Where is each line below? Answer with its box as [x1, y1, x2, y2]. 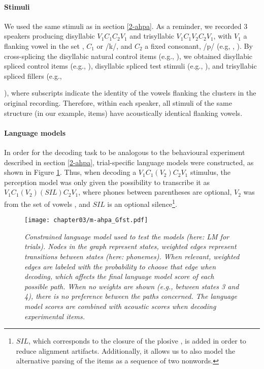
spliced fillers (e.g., [4, 70, 62, 81]
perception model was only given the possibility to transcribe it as [4, 176, 210, 187]
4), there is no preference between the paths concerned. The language [24, 291, 238, 301]
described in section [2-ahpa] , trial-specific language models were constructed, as [4, 157, 254, 167]
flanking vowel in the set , [4, 40, 84, 51]
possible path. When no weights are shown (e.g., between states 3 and [24, 281, 239, 291]
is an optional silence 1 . [107, 197, 177, 209]
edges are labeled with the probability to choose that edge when [24, 261, 216, 271]
